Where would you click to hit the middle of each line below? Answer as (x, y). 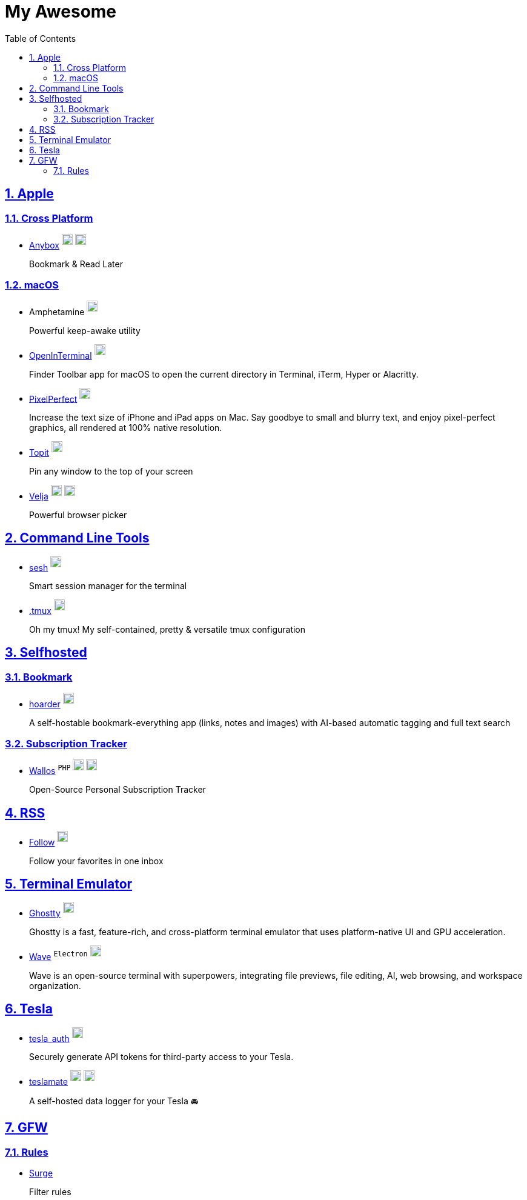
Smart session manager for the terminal (108, 586)
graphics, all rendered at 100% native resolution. (126, 428)
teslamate (48, 1081)
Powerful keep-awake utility (85, 331)
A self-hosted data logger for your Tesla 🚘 (114, 1101)
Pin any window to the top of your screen (111, 471)
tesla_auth (49, 1038)
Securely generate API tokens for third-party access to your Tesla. (161, 1057)
